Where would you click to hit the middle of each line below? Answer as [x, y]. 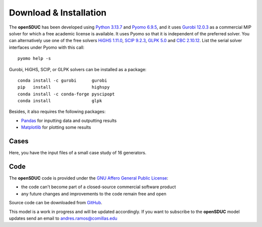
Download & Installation [58, 13]
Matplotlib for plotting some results [56, 127]
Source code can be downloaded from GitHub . [56, 203]
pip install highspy [64, 87]
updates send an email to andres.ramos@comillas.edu [63, 218]
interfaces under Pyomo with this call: [47, 47]
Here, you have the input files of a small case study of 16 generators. [78, 153]
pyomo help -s [34, 59]
